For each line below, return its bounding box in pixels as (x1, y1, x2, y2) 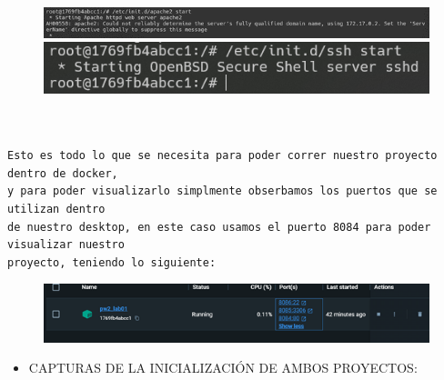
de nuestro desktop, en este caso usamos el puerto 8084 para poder (7, 220, 431, 234)
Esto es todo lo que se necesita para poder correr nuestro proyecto (7, 149, 438, 163)
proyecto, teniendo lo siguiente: (7, 255, 217, 269)
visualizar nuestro (7, 238, 125, 252)
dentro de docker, (7, 166, 118, 180)
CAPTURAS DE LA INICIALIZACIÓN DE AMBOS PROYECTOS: (28, 358, 418, 377)
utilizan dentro (7, 203, 106, 215)
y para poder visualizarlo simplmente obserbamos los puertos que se (7, 185, 438, 198)
